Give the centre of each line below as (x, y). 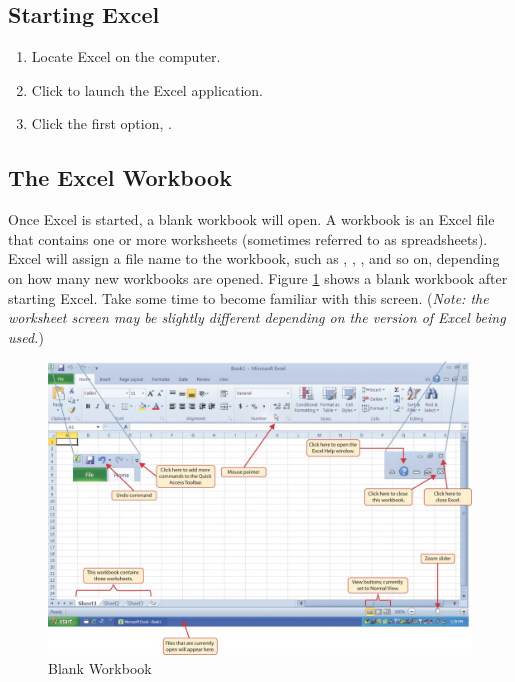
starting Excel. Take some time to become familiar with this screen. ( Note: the (248, 297)
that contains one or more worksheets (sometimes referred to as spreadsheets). (248, 238)
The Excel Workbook (120, 177)
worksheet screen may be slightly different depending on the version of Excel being (257, 317)
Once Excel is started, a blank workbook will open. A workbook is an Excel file (251, 219)
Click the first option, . (101, 123)
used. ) (26, 336)
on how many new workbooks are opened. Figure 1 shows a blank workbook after (258, 277)
